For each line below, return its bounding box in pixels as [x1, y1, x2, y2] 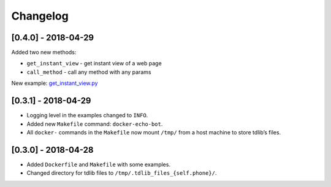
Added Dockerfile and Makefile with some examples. [26, 161, 171, 168]
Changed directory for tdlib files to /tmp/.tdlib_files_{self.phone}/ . [26, 169, 217, 177]
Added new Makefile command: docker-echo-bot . [26, 120, 163, 128]
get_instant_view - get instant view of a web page [26, 60, 162, 67]
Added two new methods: [11, 49, 77, 56]
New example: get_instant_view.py [11, 79, 98, 87]
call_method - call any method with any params [26, 68, 151, 76]
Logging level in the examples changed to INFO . [26, 112, 148, 119]
